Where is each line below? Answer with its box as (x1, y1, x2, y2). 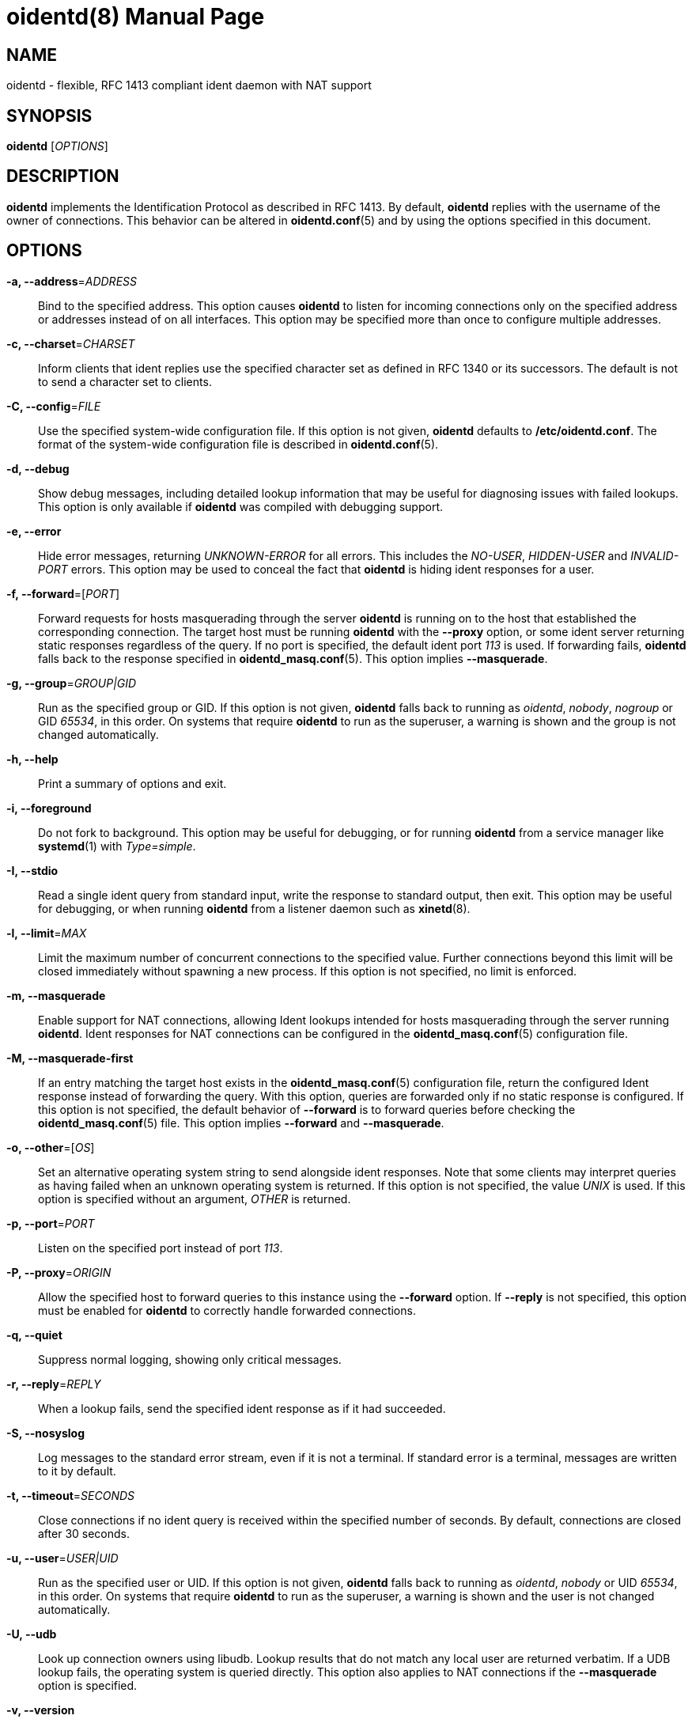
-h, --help (6, 752, 59, 766)
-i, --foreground (6, 801, 92, 815)
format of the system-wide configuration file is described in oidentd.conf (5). (38, 437, 439, 451)
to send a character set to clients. (38, 374, 212, 388)
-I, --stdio (6, 863, 59, 877)
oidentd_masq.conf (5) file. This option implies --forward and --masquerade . (38, 1115, 444, 1130)
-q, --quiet (6, 1327, 62, 1342)
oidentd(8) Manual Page (6, 3, 265, 30)
